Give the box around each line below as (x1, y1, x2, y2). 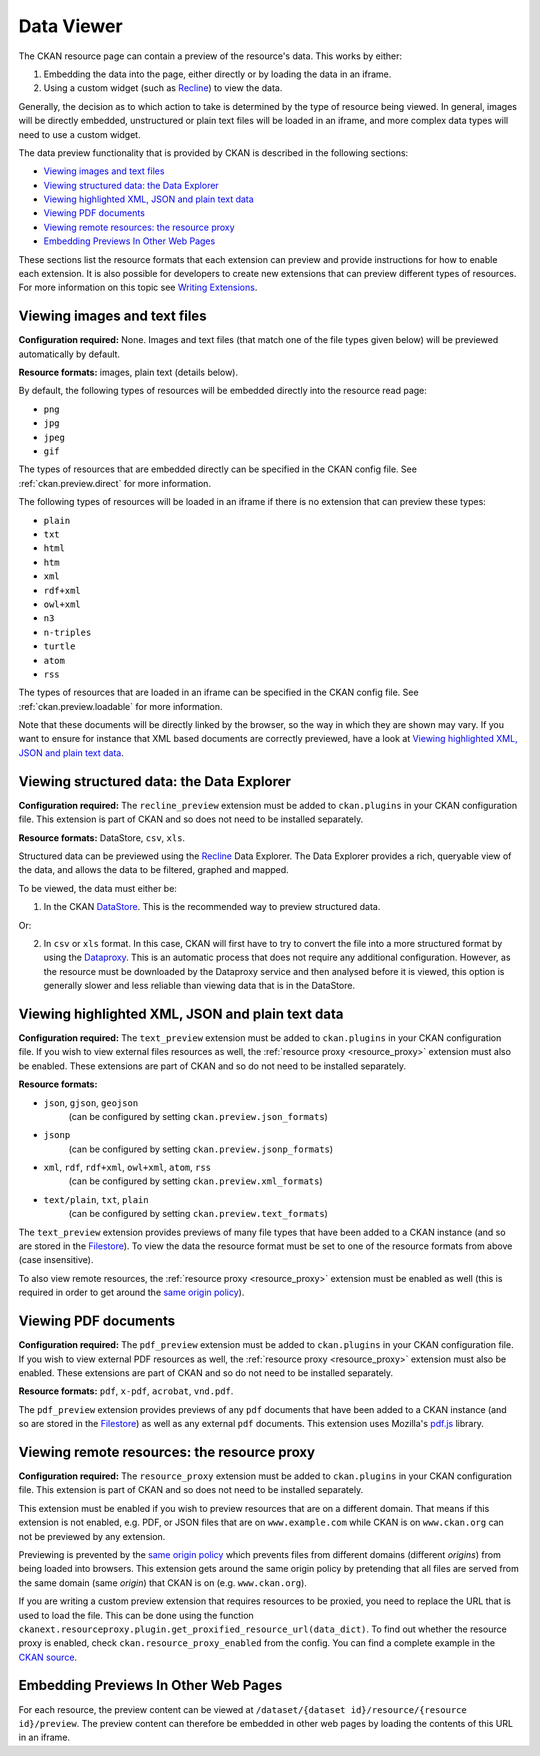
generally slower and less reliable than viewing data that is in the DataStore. (43, 980, 355, 992)
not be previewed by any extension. (18, 1530, 166, 1542)
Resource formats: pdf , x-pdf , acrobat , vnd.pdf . (18, 1385, 234, 1397)
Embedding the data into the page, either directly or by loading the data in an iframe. (43, 68, 392, 80)
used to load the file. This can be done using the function (18, 1609, 254, 1621)
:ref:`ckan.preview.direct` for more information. (18, 477, 212, 489)
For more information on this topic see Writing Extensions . (18, 281, 258, 294)
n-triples (43, 626, 92, 638)
